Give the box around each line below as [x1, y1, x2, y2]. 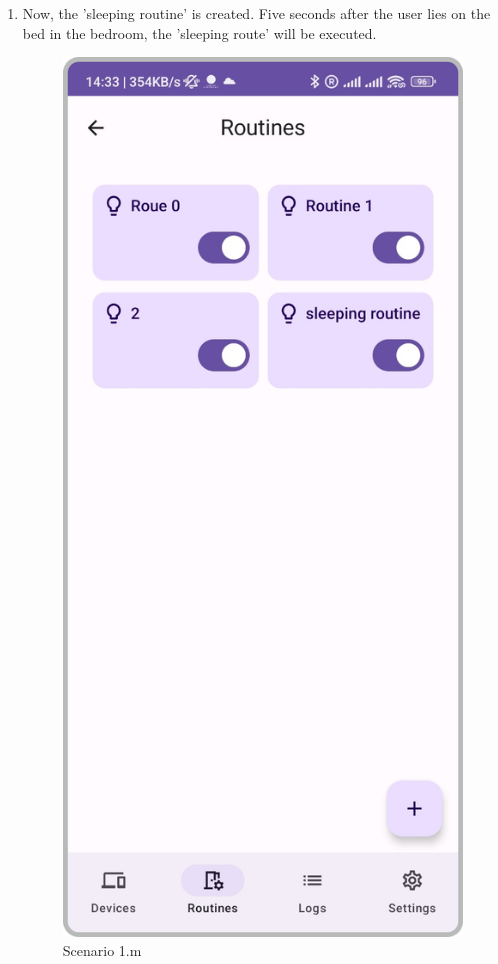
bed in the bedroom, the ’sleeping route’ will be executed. [22, 22, 377, 43]
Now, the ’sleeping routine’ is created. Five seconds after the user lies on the [22, 3, 491, 23]
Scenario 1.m [62, 940, 142, 961]
